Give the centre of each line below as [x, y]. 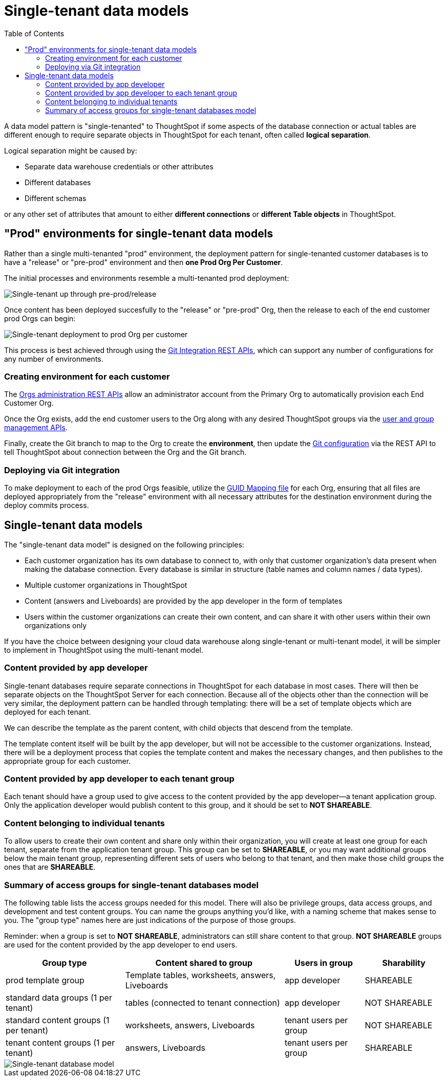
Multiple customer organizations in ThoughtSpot [106, 585]
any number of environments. [54, 359]
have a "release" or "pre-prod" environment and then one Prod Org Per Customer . [144, 262]
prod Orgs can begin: [40, 318]
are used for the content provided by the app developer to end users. [121, 944]
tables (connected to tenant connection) [202, 1002]
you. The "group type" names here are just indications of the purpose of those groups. [150, 920]
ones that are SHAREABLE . [50, 867]
